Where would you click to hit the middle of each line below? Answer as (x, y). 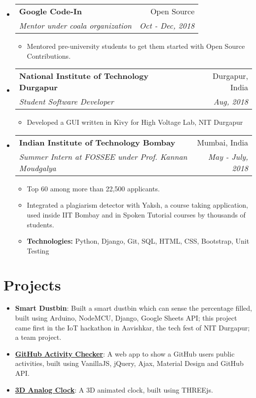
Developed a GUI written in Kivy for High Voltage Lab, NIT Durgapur (135, 122)
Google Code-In (51, 11)
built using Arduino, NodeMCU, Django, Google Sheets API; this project (126, 318)
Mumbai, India (222, 142)
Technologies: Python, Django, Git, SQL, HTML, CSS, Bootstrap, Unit (138, 241)
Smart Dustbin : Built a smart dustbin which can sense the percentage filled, (133, 308)
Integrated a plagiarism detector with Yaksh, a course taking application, (137, 205)
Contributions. (49, 55)
